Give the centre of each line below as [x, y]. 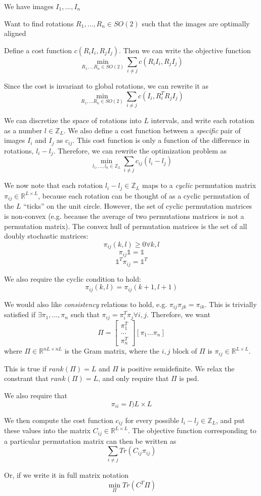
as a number [23, 130]
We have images [29, 6]
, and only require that [134, 378]
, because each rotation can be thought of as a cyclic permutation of [144, 195]
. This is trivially [231, 304]
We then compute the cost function [59, 420]
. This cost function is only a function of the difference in [161, 140]
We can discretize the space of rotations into [73, 120]
